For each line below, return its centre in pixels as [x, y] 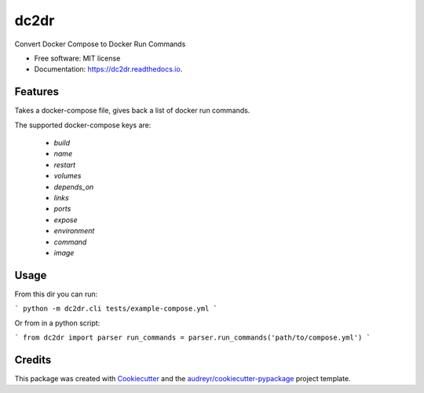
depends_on [74, 187]
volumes [68, 176]
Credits [33, 360]
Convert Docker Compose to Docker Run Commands [100, 44]
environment [74, 231]
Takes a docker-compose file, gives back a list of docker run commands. [132, 111]
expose [66, 219]
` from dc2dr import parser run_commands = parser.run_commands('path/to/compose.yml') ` [192, 338]
